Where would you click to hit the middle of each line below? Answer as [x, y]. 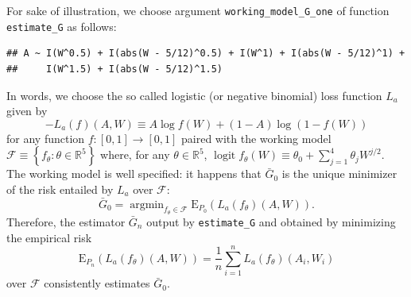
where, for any [135, 154]
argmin [147, 204]
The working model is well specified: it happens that [134, 174]
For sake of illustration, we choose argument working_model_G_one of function [198, 10]
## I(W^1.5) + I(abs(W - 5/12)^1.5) [115, 69]
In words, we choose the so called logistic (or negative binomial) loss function [194, 95]
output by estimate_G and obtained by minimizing [271, 221]
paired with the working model [256, 138]
